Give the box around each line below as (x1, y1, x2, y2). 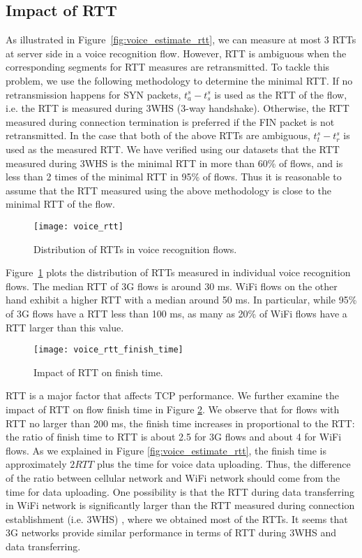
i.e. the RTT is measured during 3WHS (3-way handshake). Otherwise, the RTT (6, 101, 349, 115)
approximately (6, 457, 67, 471)
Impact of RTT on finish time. (33, 364, 163, 379)
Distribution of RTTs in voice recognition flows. (33, 241, 237, 256)
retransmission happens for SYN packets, (6, 87, 181, 101)
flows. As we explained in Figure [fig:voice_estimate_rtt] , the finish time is (6, 443, 326, 457)
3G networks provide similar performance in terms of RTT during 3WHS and (6, 525, 337, 540)
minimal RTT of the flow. (6, 196, 115, 211)
